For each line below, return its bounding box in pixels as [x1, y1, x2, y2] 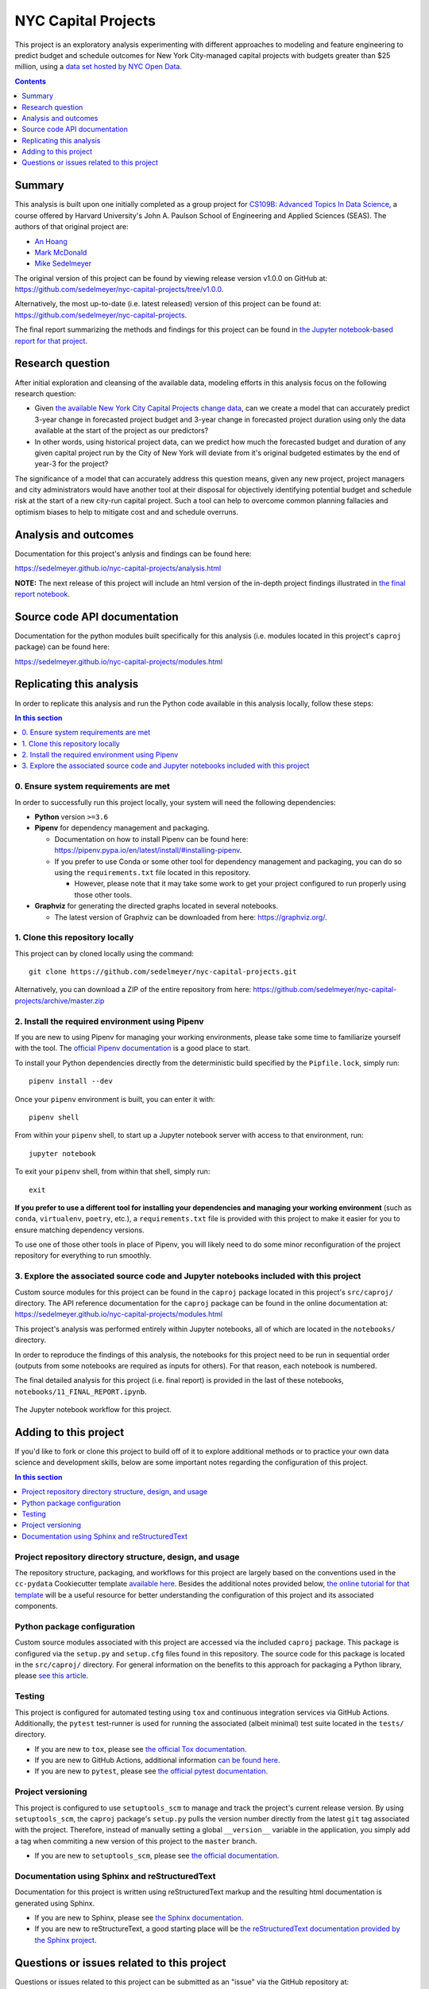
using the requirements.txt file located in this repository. [54, 867, 251, 877]
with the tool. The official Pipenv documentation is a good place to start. [14, 1043, 250, 1053]
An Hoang [34, 236, 68, 246]
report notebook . [14, 589, 71, 598]
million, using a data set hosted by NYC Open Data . [14, 62, 183, 72]
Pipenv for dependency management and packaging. [34, 823, 210, 833]
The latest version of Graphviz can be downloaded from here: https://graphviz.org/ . [54, 912, 327, 922]
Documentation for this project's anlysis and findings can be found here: [14, 549, 252, 559]
